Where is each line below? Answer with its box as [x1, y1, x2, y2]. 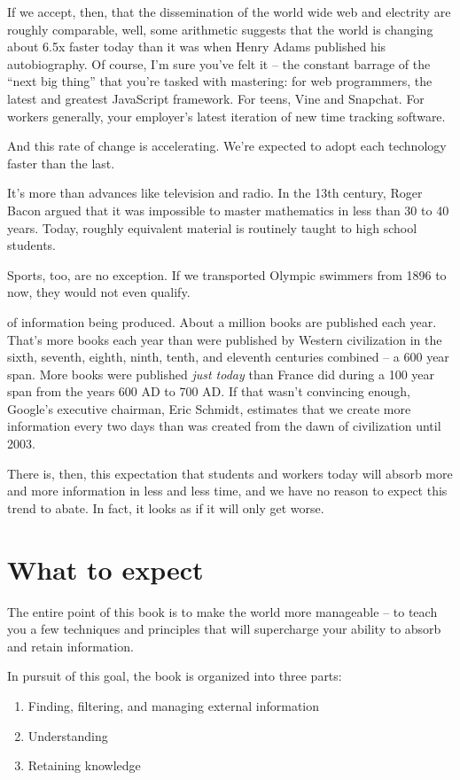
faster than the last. [7, 153, 115, 172]
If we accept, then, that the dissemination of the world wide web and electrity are [7, 3, 451, 20]
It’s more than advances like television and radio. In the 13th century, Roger [7, 183, 423, 202]
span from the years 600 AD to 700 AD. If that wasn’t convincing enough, [7, 382, 410, 401]
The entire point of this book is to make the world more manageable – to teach [7, 602, 438, 620]
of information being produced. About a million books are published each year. [7, 312, 437, 331]
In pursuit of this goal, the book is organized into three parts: [7, 667, 342, 685]
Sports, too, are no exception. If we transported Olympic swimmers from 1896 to [7, 265, 447, 284]
